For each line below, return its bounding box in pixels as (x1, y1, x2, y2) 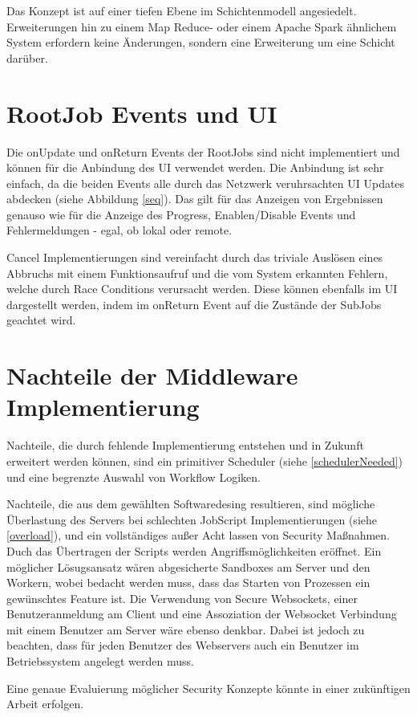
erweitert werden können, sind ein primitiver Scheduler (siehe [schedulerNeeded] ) (6, 452, 403, 469)
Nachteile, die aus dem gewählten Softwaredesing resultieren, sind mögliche (6, 495, 375, 512)
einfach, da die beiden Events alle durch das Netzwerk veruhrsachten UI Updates (6, 174, 405, 191)
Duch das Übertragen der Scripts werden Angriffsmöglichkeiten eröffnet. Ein (6, 542, 382, 559)
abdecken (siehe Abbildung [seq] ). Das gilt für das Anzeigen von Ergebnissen (6, 190, 383, 207)
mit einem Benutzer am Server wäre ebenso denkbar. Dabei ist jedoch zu (6, 621, 365, 638)
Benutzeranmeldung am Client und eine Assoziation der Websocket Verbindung (6, 605, 397, 622)
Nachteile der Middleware (6, 359, 298, 392)
